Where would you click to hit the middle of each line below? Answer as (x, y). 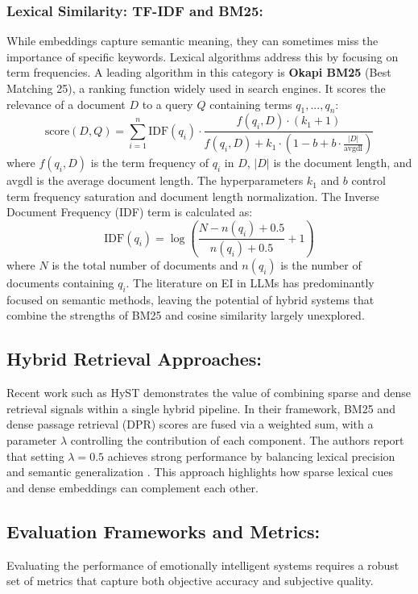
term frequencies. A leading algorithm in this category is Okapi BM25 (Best (199, 72)
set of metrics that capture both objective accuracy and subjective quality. (190, 581)
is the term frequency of (150, 163)
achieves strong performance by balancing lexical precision (251, 456)
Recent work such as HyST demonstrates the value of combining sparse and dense (209, 393)
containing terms (251, 104)
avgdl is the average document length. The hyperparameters (155, 180)
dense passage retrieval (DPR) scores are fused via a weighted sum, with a (190, 424)
